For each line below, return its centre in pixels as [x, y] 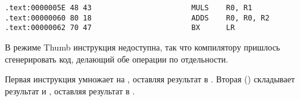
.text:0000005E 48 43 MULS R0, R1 [129, 8]
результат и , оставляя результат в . [70, 90]
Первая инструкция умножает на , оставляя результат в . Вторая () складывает [150, 79]
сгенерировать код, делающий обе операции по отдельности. [117, 59]
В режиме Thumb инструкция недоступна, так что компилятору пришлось [143, 47]
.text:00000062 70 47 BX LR [120, 28]
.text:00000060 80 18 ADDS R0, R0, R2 [137, 18]
